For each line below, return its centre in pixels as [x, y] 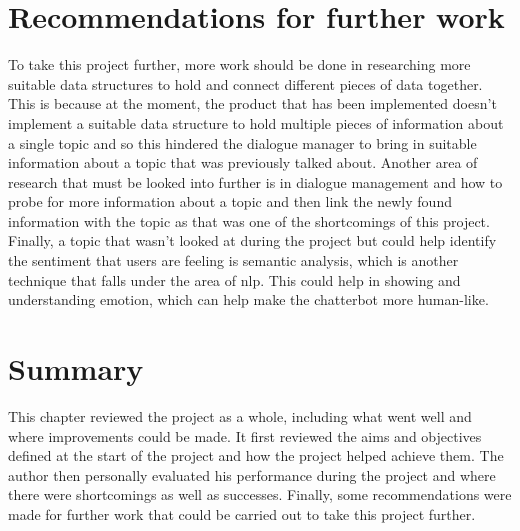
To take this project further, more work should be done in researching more [239, 64]
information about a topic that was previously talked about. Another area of [243, 162]
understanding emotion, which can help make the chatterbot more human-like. [248, 299]
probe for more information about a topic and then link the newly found [230, 201]
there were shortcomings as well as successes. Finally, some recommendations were [260, 494]
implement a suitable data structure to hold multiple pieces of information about [256, 122]
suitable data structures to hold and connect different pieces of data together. [245, 83]
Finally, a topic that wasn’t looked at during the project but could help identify [252, 240]
